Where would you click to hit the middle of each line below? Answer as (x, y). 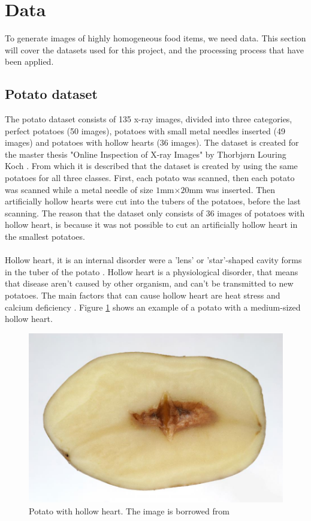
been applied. (29, 61)
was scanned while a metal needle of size (79, 189)
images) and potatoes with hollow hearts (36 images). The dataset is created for (152, 142)
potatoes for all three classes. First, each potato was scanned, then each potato (150, 178)
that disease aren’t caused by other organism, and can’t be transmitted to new (149, 283)
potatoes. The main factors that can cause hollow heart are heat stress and (143, 295)
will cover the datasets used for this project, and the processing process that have (154, 49)
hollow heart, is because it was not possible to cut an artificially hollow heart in (151, 225)
